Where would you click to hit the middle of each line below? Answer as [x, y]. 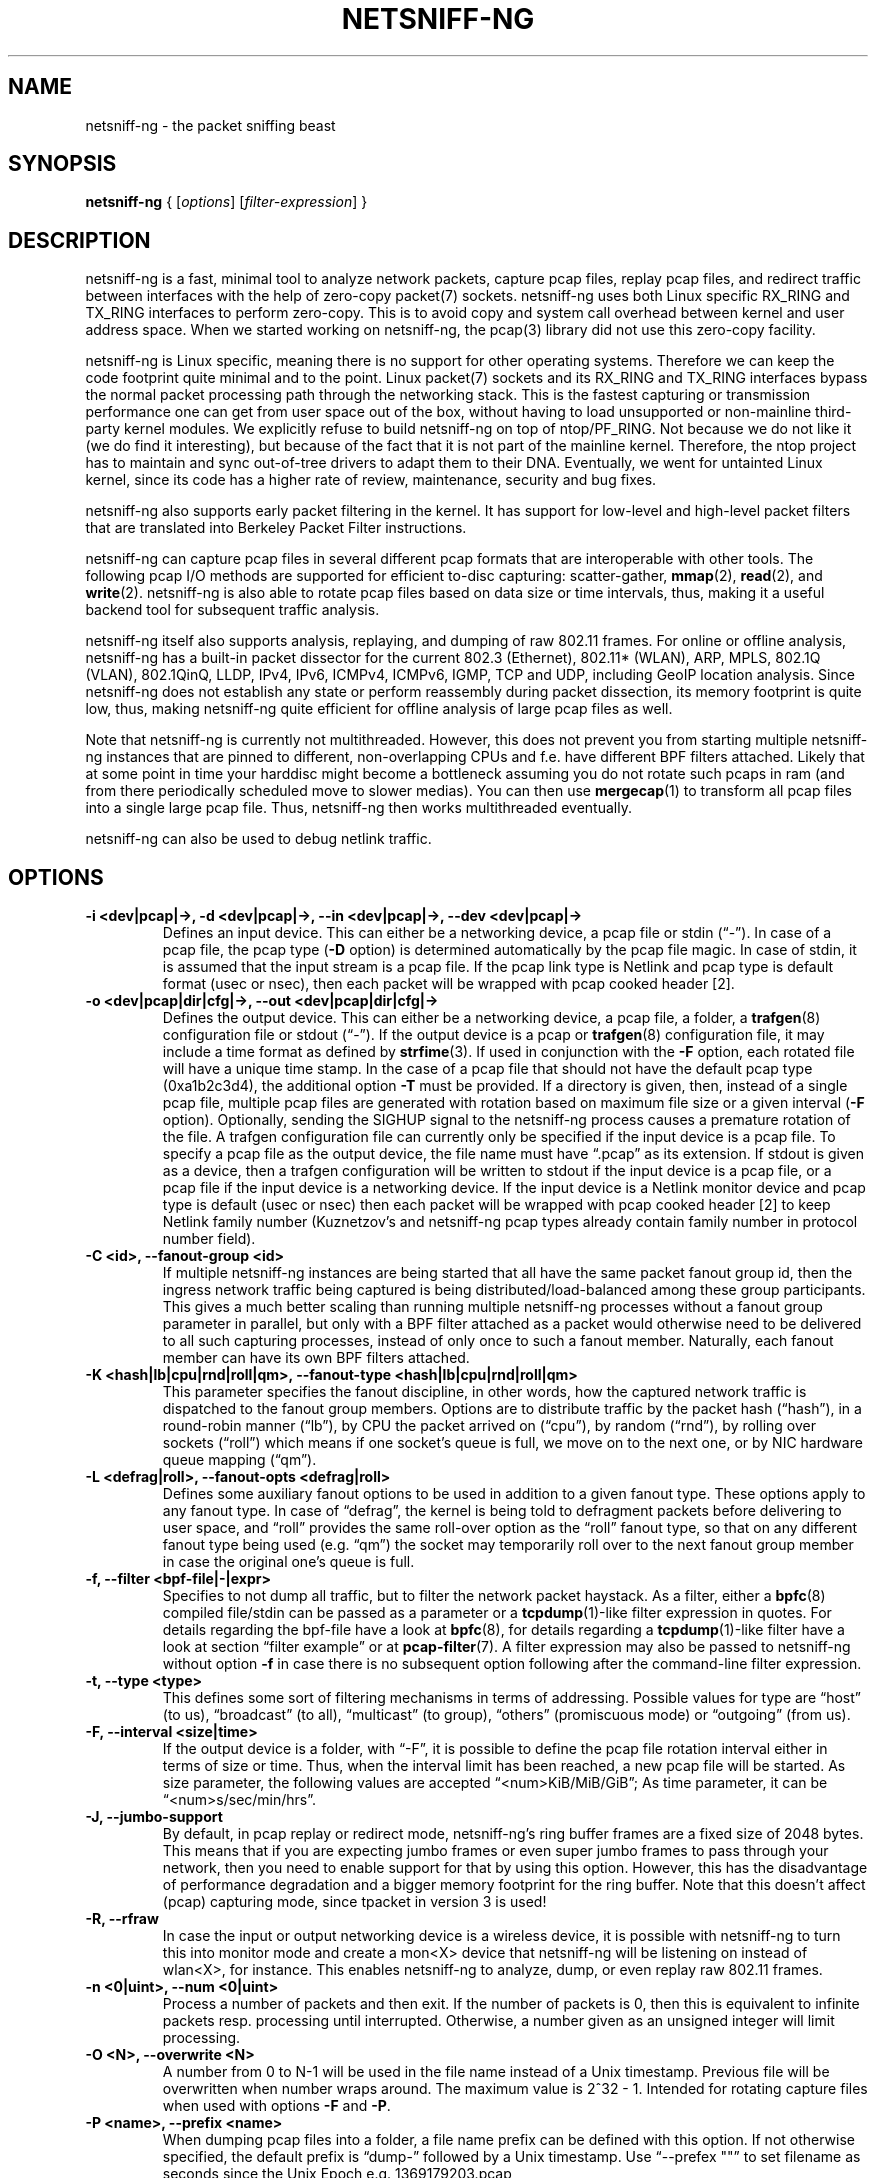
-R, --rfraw [122, 1919]
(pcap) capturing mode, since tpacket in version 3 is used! [354, 1902]
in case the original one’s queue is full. [288, 1562]
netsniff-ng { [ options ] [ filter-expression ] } [226, 202]
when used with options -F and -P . [276, 2106]
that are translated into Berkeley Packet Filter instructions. [276, 528]
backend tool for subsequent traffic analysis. [232, 610]
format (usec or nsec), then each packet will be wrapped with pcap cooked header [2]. [448, 984]
